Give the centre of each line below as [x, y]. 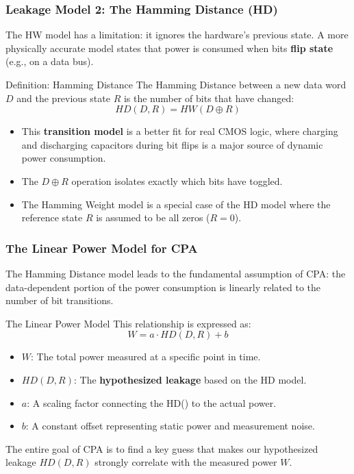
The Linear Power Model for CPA [102, 248]
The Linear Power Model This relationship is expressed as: [128, 323]
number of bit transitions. [60, 300]
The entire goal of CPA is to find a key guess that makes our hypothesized [162, 448]
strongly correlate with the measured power [186, 462]
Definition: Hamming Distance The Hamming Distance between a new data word [176, 84]
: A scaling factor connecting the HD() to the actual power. [152, 402]
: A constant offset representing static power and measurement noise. [170, 426]
